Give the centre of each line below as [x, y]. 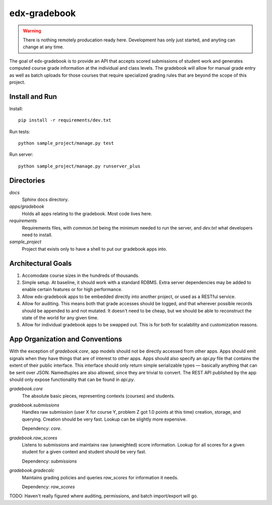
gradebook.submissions [35, 405]
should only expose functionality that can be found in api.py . [72, 379]
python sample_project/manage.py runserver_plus [79, 166]
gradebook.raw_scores [33, 438]
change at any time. [43, 47]
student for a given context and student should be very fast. [84, 452]
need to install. [37, 235]
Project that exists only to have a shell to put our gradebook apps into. [94, 249]
